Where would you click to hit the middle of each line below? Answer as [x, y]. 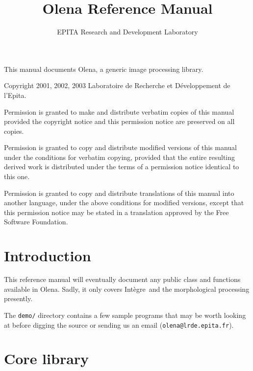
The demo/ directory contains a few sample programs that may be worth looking [125, 315]
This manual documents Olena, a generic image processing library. [104, 69]
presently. [18, 298]
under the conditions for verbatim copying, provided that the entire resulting [120, 157]
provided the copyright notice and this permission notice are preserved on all [119, 121]
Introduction [48, 256]
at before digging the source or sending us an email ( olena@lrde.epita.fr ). [119, 325]
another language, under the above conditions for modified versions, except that [124, 202]
